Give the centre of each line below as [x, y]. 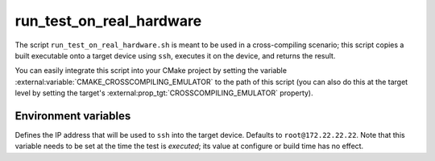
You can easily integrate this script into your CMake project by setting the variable [151, 70]
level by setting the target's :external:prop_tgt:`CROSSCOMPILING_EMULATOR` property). [164, 93]
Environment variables [73, 116]
